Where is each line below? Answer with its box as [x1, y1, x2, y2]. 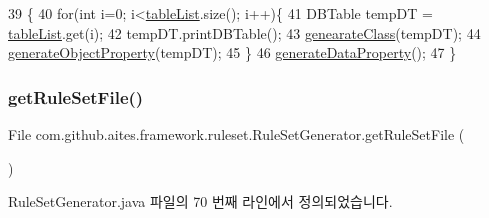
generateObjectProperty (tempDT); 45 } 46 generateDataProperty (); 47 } [8, 42, 457, 63]
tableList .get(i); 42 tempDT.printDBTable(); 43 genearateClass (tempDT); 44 [8, 22, 481, 43]
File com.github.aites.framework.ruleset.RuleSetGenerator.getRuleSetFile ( [8, 124, 465, 144]
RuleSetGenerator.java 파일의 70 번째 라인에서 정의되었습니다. [8, 191, 393, 212]
